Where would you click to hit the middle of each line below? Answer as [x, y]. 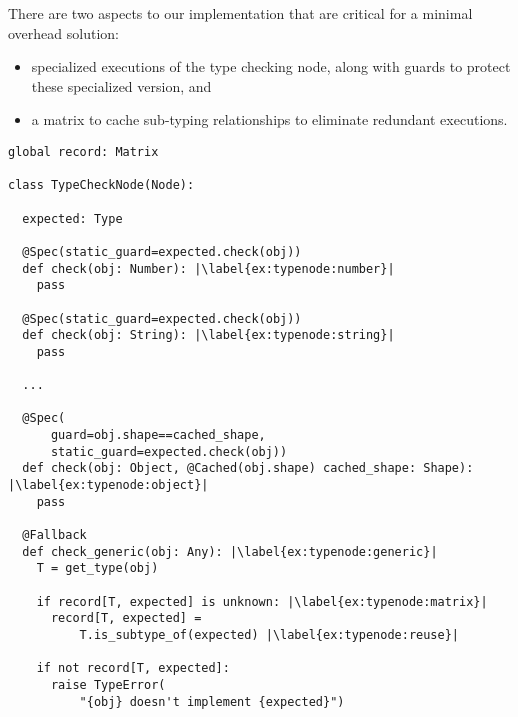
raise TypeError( [108, 684]
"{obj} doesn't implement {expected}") [212, 701]
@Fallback [54, 535]
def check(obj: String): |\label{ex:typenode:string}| [208, 335]
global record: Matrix [83, 151]
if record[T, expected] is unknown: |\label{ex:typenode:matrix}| [262, 601]
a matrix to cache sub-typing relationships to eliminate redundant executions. [269, 119]
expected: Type [72, 218]
